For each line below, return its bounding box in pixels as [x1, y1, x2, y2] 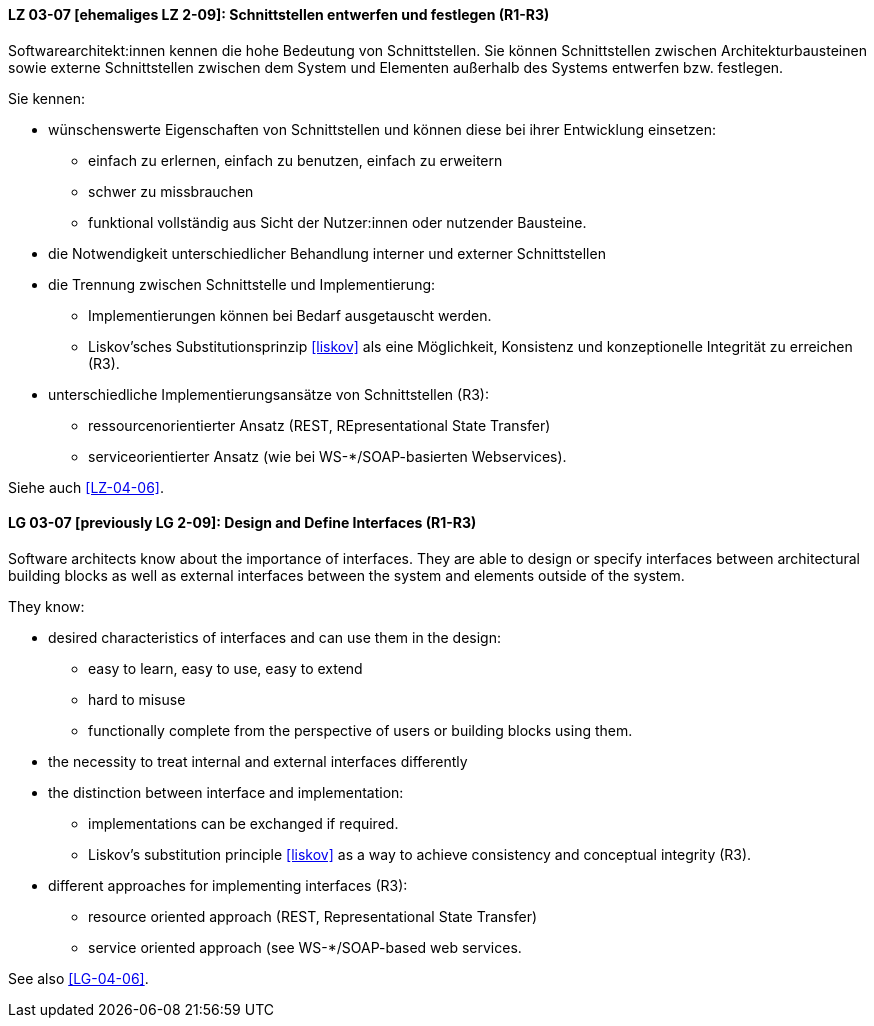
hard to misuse [88, 690, 186, 708]
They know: [8, 597, 85, 615]
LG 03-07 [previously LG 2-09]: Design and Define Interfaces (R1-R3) [8, 514, 477, 532]
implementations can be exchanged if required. [88, 814, 399, 832]
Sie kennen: [8, 89, 86, 107]
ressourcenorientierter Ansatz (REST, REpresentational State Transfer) [88, 416, 551, 434]
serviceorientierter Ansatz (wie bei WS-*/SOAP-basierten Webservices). [88, 447, 567, 465]
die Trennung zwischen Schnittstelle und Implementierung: [48, 275, 436, 293]
